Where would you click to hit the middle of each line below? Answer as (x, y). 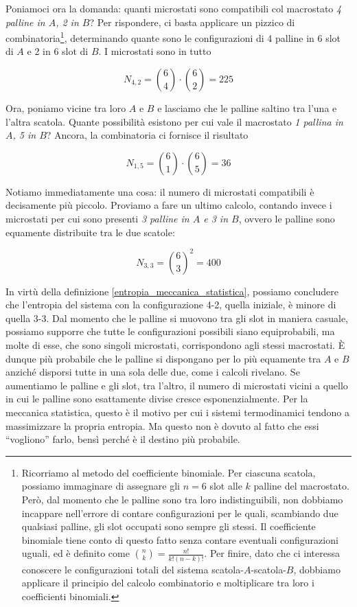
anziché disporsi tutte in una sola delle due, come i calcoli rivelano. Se (153, 372)
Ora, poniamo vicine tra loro (66, 108)
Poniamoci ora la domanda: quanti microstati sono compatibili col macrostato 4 (174, 8)
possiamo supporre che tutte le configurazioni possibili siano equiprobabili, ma (170, 331)
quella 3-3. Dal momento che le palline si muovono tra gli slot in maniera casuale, (177, 318)
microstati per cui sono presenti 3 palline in (97, 218)
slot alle (226, 486)
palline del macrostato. (301, 486)
